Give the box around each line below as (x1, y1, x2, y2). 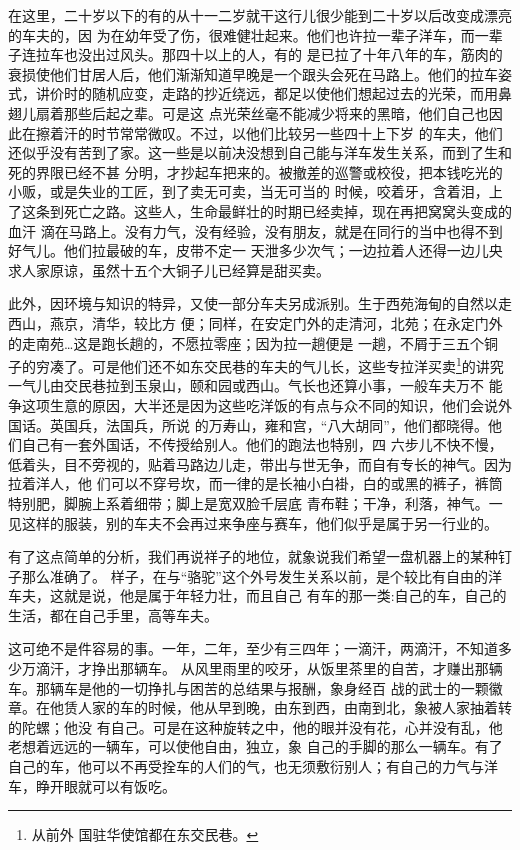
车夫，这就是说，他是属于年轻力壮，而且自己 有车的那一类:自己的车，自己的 (8, 585, 507, 606)
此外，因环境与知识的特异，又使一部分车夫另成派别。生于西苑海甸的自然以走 (8, 293, 512, 314)
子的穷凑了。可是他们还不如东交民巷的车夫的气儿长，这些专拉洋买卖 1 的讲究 (8, 353, 504, 376)
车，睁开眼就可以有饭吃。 (8, 775, 176, 796)
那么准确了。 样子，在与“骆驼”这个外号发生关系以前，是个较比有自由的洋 (21, 565, 502, 586)
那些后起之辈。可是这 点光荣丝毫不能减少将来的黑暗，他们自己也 (63, 102, 489, 123)
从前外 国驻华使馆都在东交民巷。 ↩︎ (31, 824, 259, 845)
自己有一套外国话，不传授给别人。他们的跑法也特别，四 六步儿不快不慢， (21, 434, 503, 455)
